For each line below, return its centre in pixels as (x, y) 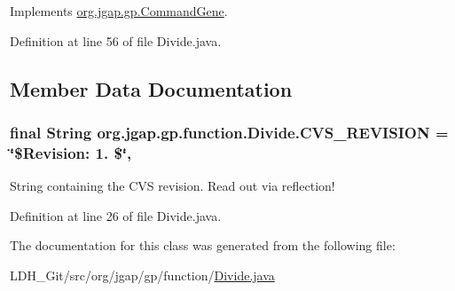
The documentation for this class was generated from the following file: (203, 245)
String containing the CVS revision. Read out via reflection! (173, 186)
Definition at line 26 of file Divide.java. (116, 215)
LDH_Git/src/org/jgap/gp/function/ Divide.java (142, 275)
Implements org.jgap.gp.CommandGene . (119, 11)
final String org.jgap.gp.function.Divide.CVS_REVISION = (229, 132)
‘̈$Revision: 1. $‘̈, (71, 152)
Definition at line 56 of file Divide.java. (116, 40)
